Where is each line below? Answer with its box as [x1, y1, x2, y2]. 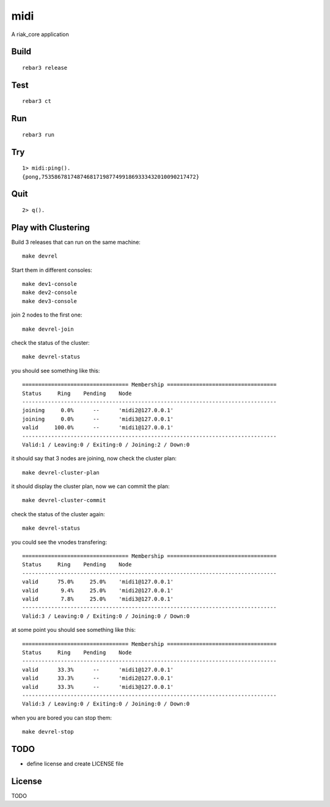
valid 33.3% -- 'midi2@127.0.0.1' [22, 675, 174, 682]
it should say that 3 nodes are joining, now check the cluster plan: [11, 455, 177, 462]
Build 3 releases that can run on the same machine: [11, 238, 141, 246]
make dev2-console [22, 289, 78, 296]
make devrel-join [22, 325, 74, 332]
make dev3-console [22, 298, 78, 304]
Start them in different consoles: [11, 266, 93, 274]
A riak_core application [11, 31, 70, 38]
